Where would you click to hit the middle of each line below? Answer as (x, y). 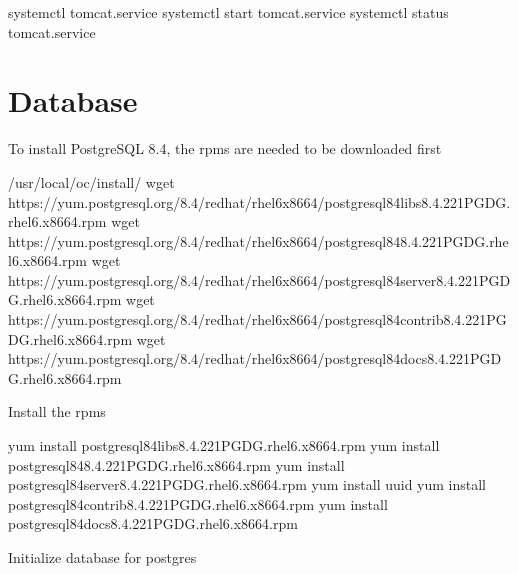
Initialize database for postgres (102, 557)
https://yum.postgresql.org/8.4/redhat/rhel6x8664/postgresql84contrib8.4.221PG (257, 319)
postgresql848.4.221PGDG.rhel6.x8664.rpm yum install (176, 464)
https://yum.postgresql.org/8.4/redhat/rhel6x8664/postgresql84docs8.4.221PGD (255, 358)
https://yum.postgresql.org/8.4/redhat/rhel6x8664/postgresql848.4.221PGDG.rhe (258, 240)
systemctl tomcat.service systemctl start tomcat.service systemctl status (228, 12)
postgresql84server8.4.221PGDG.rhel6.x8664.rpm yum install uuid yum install (247, 484)
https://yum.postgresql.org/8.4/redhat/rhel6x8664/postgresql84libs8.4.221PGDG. (259, 201)
